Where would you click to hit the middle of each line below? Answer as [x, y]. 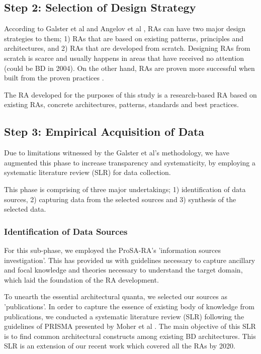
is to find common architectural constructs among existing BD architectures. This [130, 336]
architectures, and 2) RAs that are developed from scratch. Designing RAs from [127, 48]
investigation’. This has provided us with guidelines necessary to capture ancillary [130, 260]
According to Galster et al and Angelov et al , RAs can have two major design [125, 28]
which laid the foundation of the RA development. [81, 279]
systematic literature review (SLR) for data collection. [88, 172]
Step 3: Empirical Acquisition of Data [104, 131]
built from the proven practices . [54, 78]
